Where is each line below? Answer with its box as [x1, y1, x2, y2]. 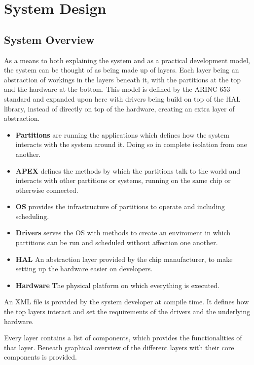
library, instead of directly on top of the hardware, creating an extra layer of [4, 103, 235, 113]
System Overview [4, 32, 95, 47]
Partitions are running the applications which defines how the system [15, 129, 229, 140]
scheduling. [15, 211, 49, 221]
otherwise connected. [15, 184, 78, 195]
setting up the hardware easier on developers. [15, 263, 153, 274]
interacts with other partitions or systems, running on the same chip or [15, 175, 231, 185]
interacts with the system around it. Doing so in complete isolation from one [15, 139, 247, 149]
